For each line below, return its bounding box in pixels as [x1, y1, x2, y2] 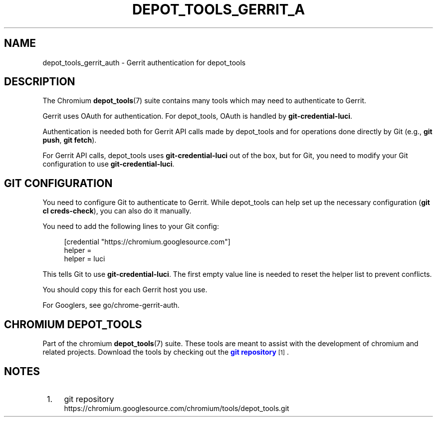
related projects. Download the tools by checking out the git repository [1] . [42, 348, 289, 357]
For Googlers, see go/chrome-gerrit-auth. [42, 301, 180, 310]
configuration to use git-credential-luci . [42, 160, 175, 169]
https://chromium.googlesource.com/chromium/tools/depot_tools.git [64, 404, 289, 413]
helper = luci [64, 254, 105, 263]
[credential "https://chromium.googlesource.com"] [64, 237, 230, 246]
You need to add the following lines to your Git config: [42, 222, 219, 231]
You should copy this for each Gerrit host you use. [42, 285, 208, 294]
